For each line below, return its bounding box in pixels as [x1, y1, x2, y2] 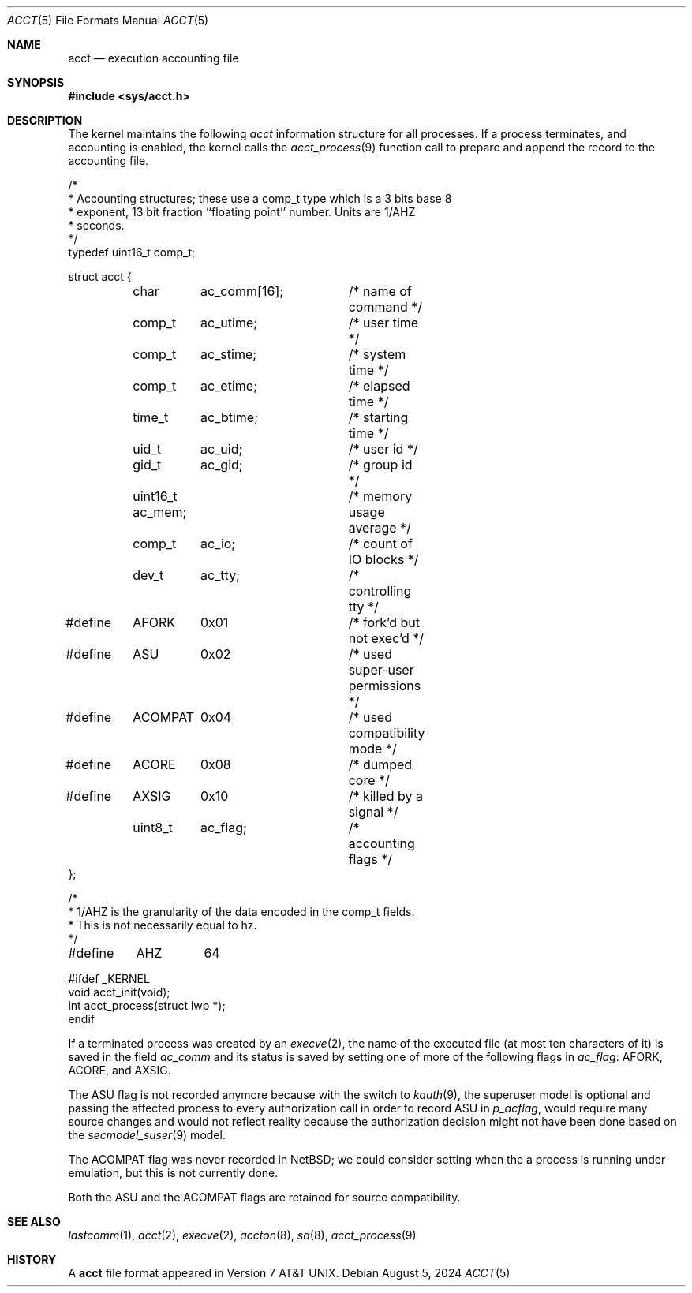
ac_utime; [200, 315, 258, 331]
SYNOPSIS [7, 76, 65, 89]
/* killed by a [348, 788, 423, 804]
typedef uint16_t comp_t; [68, 245, 196, 259]
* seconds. [68, 219, 125, 232]
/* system [348, 346, 406, 362]
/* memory [348, 488, 413, 504]
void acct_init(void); [68, 985, 170, 999]
